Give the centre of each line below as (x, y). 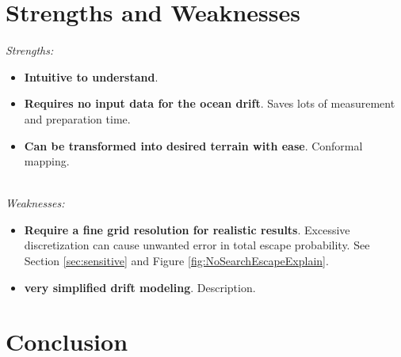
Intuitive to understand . (91, 76)
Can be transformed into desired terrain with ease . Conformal (193, 145)
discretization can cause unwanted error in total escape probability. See (197, 245)
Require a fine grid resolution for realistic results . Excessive (187, 229)
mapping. (47, 161)
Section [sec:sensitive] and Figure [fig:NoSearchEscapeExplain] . (176, 261)
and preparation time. (77, 118)
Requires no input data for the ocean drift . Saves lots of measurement (210, 103)
